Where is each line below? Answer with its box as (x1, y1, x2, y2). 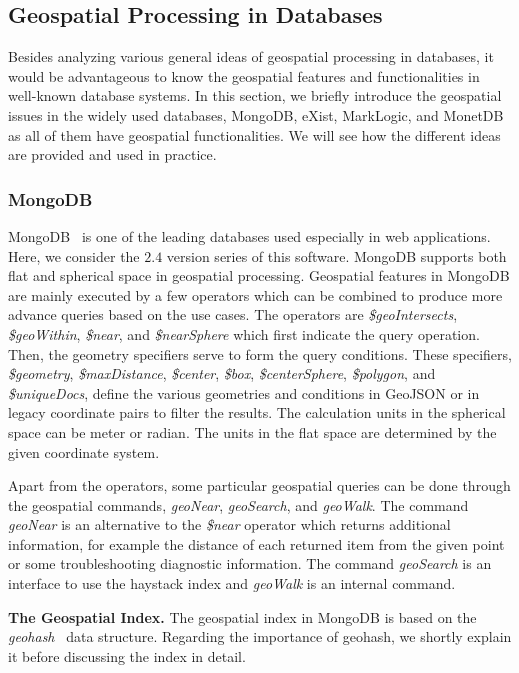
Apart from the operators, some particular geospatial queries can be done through (8, 475, 511, 496)
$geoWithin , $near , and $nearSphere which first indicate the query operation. (8, 323, 480, 344)
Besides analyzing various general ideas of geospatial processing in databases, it (8, 46, 494, 67)
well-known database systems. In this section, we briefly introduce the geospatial (8, 85, 502, 106)
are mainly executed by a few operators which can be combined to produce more (8, 284, 503, 305)
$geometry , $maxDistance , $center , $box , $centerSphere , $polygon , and (8, 363, 436, 384)
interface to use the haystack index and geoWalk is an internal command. (8, 573, 456, 594)
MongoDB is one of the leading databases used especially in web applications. (8, 225, 491, 246)
